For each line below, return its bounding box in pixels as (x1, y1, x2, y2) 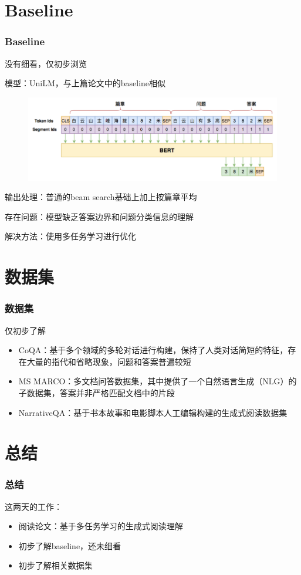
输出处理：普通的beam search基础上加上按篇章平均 (5, 191, 197, 203)
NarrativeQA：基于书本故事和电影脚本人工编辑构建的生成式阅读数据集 (18, 406, 288, 418)
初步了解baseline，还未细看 (18, 539, 121, 552)
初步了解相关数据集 (18, 559, 93, 571)
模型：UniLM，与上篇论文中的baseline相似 (5, 77, 166, 89)
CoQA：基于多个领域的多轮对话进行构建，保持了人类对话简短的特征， (18, 344, 288, 356)
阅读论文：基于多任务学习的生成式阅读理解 (18, 520, 183, 532)
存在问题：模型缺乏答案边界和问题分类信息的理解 (5, 210, 194, 222)
